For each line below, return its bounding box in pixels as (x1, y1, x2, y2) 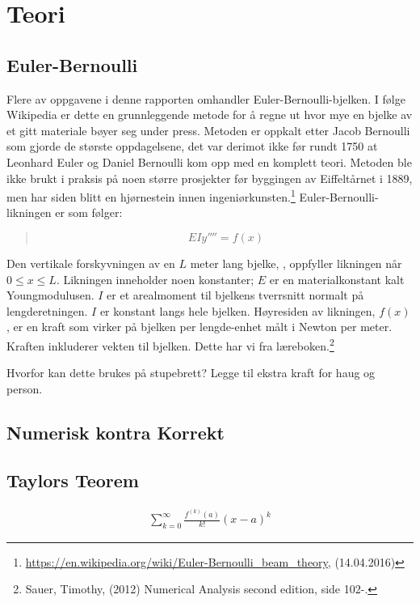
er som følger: (55, 204, 123, 221)
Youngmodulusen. (6, 287, 94, 304)
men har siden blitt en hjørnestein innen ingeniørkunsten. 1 (6, 186, 296, 205)
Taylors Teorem (6, 467, 139, 492)
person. (6, 380, 43, 397)
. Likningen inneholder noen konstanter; (56, 270, 254, 287)
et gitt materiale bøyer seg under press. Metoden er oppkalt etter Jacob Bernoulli (6, 121, 410, 138)
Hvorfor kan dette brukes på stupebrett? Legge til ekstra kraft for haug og (6, 364, 376, 381)
